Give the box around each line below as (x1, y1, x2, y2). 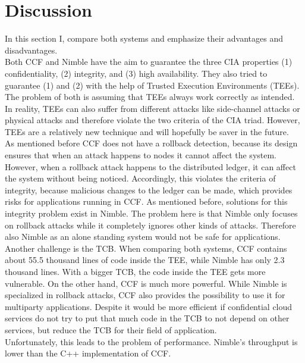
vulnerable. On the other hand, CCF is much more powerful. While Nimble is (5, 277, 287, 289)
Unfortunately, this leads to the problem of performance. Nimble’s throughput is (5, 335, 298, 348)
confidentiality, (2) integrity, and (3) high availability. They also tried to (5, 67, 268, 79)
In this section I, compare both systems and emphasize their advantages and (5, 32, 284, 45)
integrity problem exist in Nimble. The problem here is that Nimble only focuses (5, 207, 298, 220)
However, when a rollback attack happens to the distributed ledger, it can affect (5, 160, 296, 173)
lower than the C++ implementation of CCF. (5, 347, 171, 359)
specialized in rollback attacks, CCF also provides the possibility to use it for (5, 289, 285, 301)
